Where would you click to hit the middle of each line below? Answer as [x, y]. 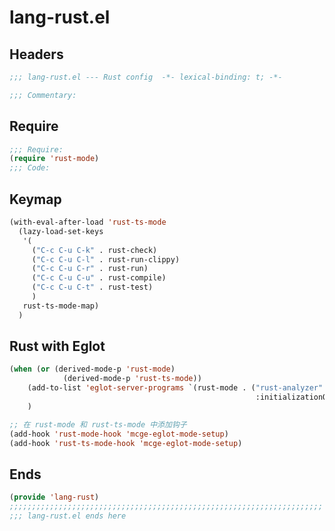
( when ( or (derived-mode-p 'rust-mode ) [92, 369]
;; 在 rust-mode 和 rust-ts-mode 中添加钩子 [98, 424]
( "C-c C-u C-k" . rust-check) [94, 250]
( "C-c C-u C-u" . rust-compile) [99, 278]
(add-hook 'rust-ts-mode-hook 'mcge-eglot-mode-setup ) [126, 443]
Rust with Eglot [57, 346]
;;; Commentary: [43, 95]
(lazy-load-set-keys [61, 231]
